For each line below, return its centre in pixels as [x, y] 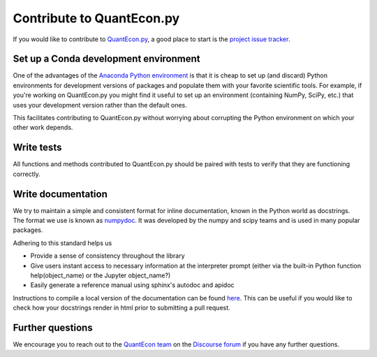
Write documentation [60, 194]
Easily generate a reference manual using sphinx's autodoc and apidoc [132, 285]
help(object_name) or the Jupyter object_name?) [101, 275]
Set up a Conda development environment [106, 59]
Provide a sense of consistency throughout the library [108, 256]
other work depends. [43, 127]
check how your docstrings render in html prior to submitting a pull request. [121, 308]
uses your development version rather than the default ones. [100, 105]
